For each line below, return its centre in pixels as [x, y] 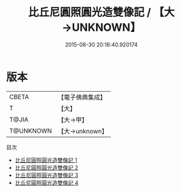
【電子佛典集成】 [82, 97]
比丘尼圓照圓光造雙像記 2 [46, 167]
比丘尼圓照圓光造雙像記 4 [46, 182]
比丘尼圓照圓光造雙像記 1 [46, 160]
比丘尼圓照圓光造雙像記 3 [46, 175]
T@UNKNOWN [31, 130]
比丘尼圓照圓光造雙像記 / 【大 [101, 12]
